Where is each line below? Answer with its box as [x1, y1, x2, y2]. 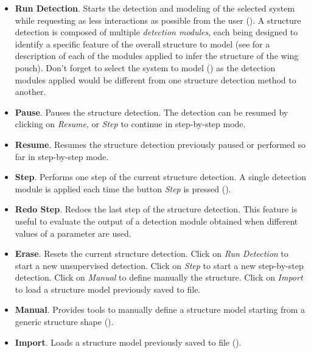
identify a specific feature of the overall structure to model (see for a [15, 37, 270, 50]
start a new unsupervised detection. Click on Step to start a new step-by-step [15, 259, 304, 271]
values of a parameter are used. [15, 226, 131, 239]
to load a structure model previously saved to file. [15, 282, 201, 295]
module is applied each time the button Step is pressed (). [15, 182, 231, 195]
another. [15, 85, 46, 98]
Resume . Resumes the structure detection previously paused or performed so [15, 138, 306, 150]
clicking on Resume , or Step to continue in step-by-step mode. [15, 117, 246, 130]
